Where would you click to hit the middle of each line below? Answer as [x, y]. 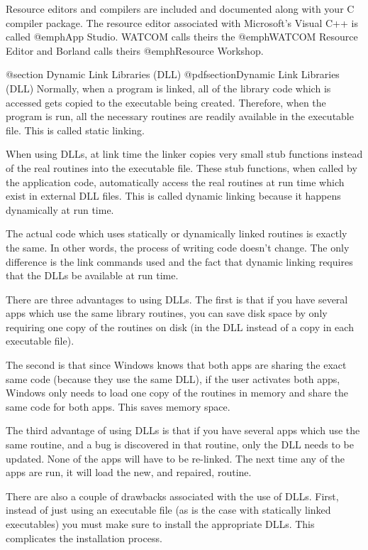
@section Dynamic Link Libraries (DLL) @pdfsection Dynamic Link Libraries [173, 74]
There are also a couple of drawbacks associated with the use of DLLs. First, [172, 496]
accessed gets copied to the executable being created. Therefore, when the [166, 102]
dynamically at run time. [60, 209]
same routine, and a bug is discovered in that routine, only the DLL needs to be [180, 444]
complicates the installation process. [84, 538]
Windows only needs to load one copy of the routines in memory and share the [177, 393]
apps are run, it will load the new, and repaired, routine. [129, 472]
